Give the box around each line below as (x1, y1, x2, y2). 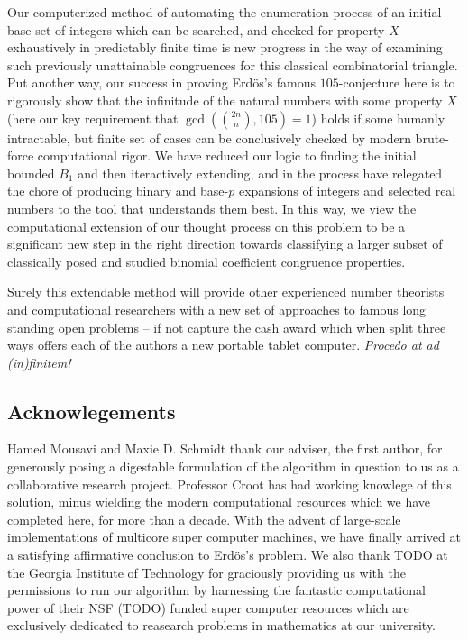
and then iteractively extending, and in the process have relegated (78, 163, 443, 182)
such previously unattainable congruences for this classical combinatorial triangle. (7, 55, 458, 74)
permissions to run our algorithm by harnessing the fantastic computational (7, 581, 426, 599)
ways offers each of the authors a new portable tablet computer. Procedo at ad (7, 335, 439, 354)
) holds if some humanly (311, 108, 445, 127)
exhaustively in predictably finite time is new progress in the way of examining (7, 38, 443, 57)
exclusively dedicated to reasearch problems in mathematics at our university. (7, 616, 436, 635)
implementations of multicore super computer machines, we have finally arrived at (7, 527, 461, 546)
